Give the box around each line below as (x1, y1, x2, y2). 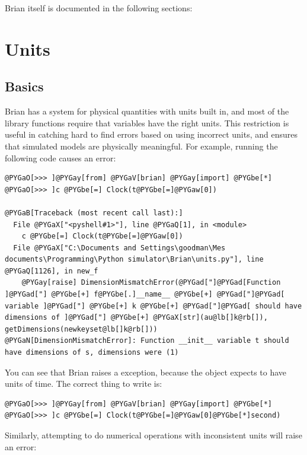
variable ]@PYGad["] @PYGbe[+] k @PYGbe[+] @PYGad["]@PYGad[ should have (5, 301, 302, 310)
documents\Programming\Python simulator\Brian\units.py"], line (5, 255, 264, 264)
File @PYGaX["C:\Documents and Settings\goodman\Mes (13, 243, 226, 252)
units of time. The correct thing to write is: (5, 377, 162, 390)
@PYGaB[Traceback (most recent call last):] (5, 208, 183, 217)
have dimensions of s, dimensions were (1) (5, 348, 179, 357)
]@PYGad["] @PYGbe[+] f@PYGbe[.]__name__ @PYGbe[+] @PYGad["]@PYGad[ (5, 290, 285, 299)
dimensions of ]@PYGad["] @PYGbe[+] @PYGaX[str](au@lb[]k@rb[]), (5, 313, 268, 322)
